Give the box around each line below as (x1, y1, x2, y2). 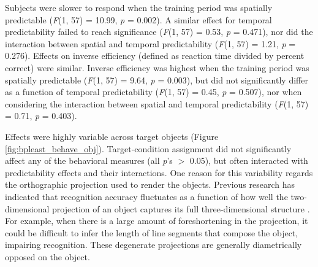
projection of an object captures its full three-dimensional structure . (52, 202, 310, 215)
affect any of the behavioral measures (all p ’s (5, 154, 173, 167)
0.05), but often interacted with (189, 154, 308, 167)
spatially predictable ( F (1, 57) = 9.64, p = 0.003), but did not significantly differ (5, 73, 308, 86)
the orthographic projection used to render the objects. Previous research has (5, 178, 295, 191)
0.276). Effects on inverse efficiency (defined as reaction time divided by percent (5, 49, 305, 62)
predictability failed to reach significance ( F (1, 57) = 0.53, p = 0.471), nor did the (5, 25, 313, 38)
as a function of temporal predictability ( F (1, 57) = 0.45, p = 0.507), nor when (5, 85, 302, 98)
